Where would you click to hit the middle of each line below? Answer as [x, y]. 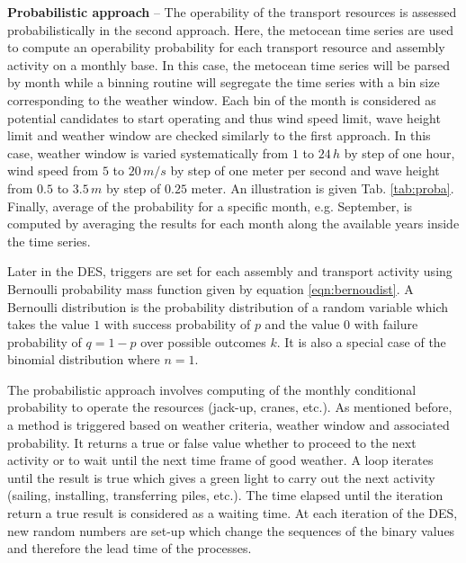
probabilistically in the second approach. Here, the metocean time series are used [230, 29]
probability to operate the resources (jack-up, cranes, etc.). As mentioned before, [230, 407]
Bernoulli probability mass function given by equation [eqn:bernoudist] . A [211, 288]
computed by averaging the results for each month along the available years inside [233, 223]
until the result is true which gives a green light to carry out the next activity [221, 477]
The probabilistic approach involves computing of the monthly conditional [212, 389]
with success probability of [177, 324]
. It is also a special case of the [361, 341]
